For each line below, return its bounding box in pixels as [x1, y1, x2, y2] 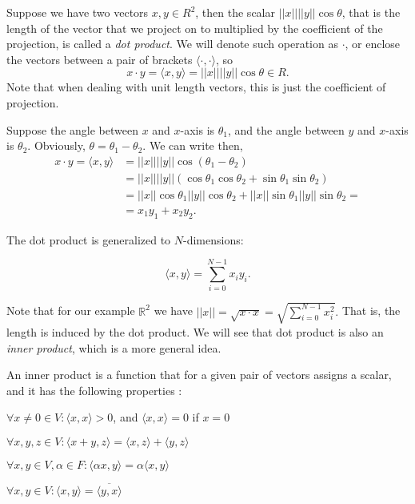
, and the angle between [228, 121, 345, 138]
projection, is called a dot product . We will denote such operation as [6, 35, 338, 52]
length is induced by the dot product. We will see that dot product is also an [6, 323, 384, 340]
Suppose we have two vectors [6, 4, 149, 20]
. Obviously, [27, 137, 86, 154]
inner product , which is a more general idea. [6, 339, 221, 356]
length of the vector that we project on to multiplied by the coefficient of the [6, 19, 383, 36]
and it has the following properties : [6, 381, 182, 398]
